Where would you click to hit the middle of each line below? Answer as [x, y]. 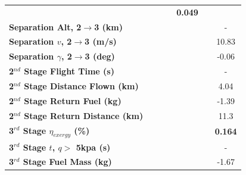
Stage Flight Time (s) [69, 71]
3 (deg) [100, 56]
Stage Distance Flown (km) [81, 85]
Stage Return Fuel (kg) [73, 100]
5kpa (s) [93, 147]
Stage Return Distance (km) [84, 115]
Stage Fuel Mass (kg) [67, 162]
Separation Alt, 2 [45, 26]
